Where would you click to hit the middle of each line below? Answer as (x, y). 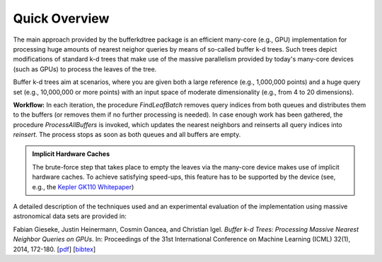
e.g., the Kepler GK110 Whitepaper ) (83, 186)
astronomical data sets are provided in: (70, 216)
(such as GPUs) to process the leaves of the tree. (85, 69)
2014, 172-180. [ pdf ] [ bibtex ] (54, 249)
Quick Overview (61, 18)
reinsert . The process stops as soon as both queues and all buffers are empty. (127, 135)
